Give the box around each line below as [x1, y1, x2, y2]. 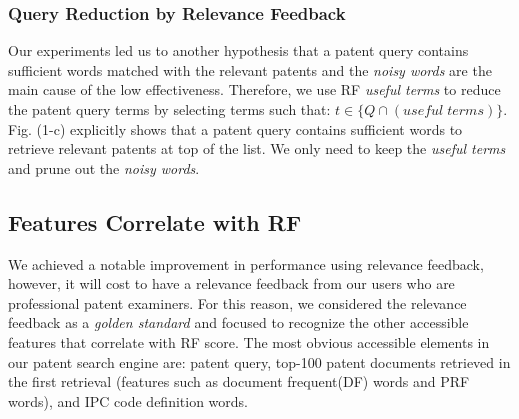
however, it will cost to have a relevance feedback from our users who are [8, 273, 455, 294]
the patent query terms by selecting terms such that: [8, 99, 331, 119]
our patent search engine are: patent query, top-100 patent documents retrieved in [8, 351, 511, 372]
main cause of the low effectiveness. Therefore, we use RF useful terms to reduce [8, 79, 501, 100]
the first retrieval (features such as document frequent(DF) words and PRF [8, 371, 470, 392]
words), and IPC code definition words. [8, 390, 249, 411]
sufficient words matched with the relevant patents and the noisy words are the [8, 59, 492, 80]
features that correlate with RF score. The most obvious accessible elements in [8, 331, 490, 352]
